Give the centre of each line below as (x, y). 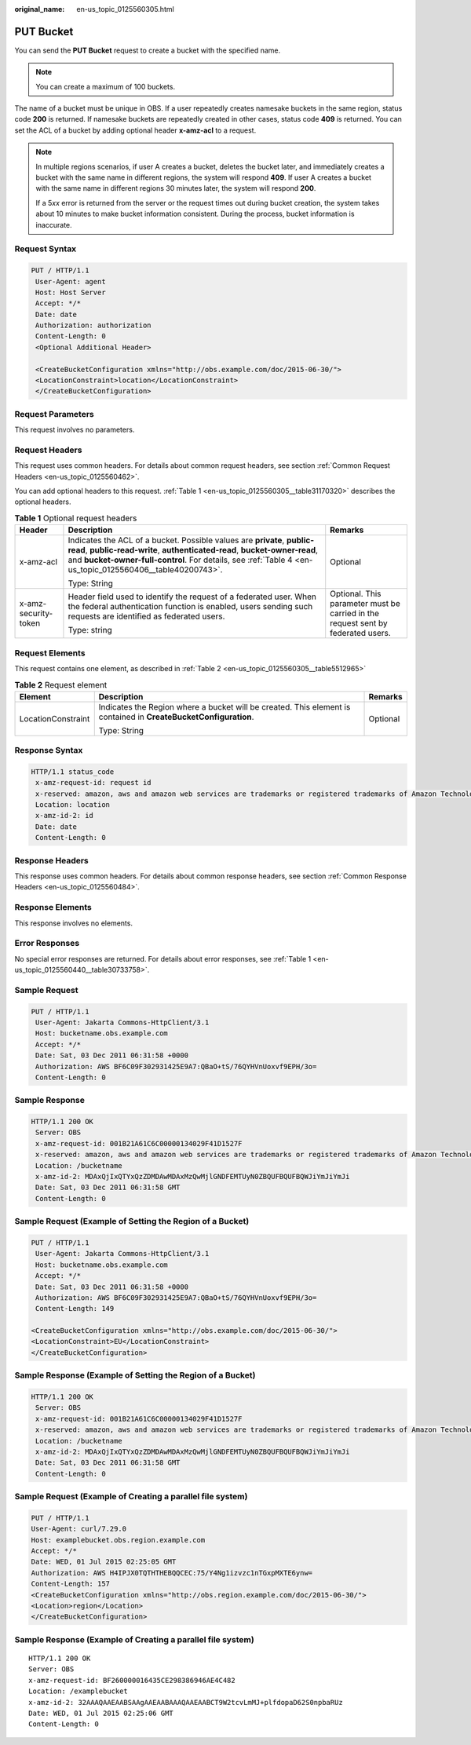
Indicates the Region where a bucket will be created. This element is (225, 706)
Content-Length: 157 (70, 1584)
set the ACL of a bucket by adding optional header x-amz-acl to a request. (135, 130)
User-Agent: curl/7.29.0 (79, 1529)
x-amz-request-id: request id (94, 783)
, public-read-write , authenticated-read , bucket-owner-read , (201, 550)
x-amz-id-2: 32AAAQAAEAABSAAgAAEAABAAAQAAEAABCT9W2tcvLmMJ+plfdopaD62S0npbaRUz (186, 1702)
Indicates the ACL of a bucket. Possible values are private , (176, 540)
